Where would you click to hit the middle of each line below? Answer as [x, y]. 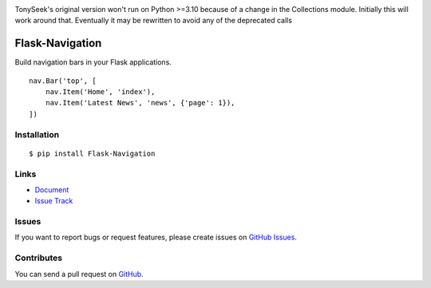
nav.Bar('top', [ [63, 81]
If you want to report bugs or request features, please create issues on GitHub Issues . [156, 237]
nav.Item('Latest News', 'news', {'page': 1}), [140, 103]
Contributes [39, 258]
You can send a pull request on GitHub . [79, 274]
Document [52, 189]
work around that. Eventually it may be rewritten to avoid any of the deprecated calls [154, 21]
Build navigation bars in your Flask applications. [93, 62]
